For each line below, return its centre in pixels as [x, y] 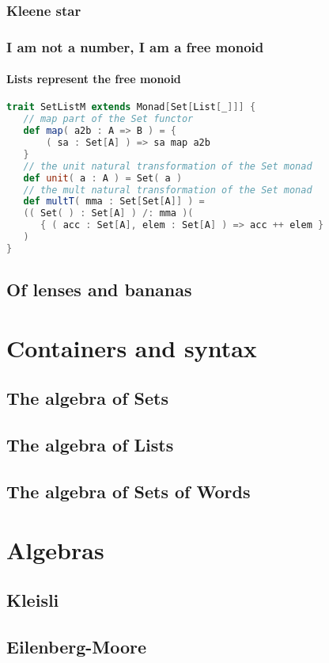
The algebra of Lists [90, 445]
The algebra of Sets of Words [129, 491]
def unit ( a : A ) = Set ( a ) [103, 178]
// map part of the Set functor [108, 119]
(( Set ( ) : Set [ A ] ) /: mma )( [108, 213]
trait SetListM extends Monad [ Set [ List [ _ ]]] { [131, 107]
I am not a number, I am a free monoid [135, 46]
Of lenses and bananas [99, 290]
